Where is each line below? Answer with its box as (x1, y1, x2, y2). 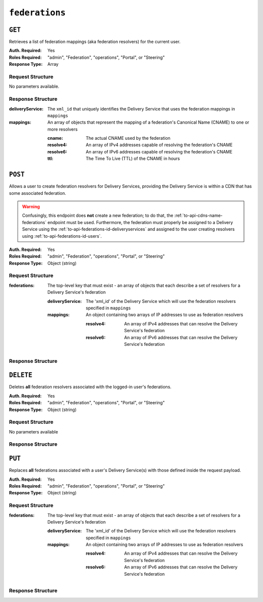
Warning (22, 204, 40, 209)
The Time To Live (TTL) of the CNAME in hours (86, 156, 180, 162)
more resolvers (47, 126, 78, 132)
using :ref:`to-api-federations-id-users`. (22, 233, 102, 239)
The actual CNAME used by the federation (86, 135, 170, 141)
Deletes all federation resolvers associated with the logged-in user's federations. (9, 384, 171, 390)
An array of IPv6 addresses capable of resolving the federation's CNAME (86, 149, 233, 154)
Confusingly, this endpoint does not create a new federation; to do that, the (22, 212, 173, 219)
